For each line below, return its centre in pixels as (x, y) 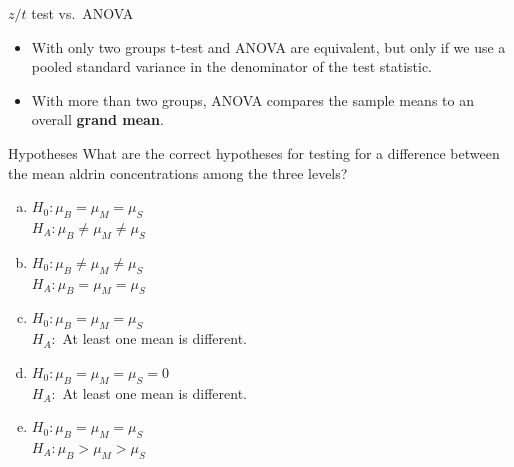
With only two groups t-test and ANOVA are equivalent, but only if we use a (268, 46)
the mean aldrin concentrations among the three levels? (178, 172)
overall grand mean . (97, 119)
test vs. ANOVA (82, 13)
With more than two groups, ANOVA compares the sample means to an (252, 99)
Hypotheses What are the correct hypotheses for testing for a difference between (254, 152)
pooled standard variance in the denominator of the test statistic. (232, 66)
